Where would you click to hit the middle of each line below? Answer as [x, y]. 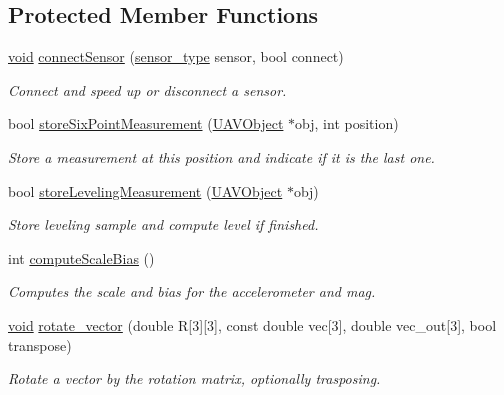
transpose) [40, 344]
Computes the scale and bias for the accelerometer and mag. [192, 291]
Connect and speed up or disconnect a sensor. [147, 89]
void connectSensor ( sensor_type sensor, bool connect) [176, 56]
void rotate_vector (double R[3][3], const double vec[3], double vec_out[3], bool [252, 324]
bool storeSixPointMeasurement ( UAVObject [146, 123]
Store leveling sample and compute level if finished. [163, 224]
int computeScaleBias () [81, 257]
